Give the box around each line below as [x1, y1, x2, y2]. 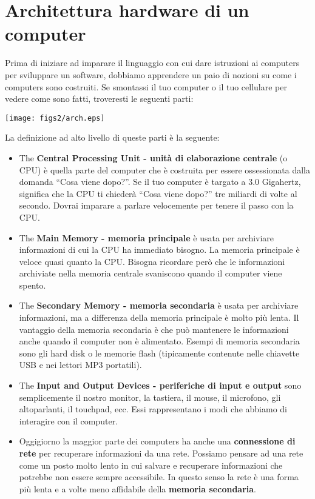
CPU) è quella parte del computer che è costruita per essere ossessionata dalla [19, 163, 310, 176]
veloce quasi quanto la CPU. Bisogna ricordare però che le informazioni [19, 255, 285, 267]
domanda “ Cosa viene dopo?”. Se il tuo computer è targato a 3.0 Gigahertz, [19, 175, 301, 188]
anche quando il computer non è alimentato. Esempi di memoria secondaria [19, 335, 300, 347]
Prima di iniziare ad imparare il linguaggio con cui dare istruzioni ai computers [5, 56, 300, 69]
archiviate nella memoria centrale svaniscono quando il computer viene [19, 267, 282, 280]
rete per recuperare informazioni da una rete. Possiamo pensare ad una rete [19, 447, 303, 459]
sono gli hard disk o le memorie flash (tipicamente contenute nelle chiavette [19, 346, 300, 359]
